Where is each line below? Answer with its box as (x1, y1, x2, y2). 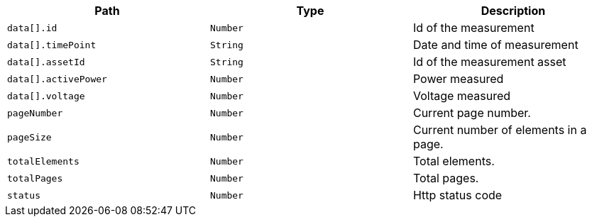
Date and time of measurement (412, 38, 579, 52)
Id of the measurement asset (412, 55, 566, 69)
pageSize (7, 131, 52, 143)
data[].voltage (7, 90, 85, 101)
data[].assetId (7, 56, 85, 67)
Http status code (412, 188, 503, 202)
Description (481, 4, 546, 18)
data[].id (7, 22, 57, 33)
